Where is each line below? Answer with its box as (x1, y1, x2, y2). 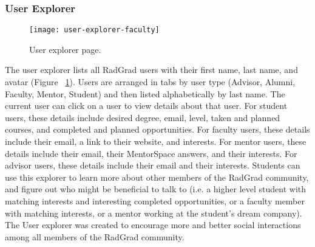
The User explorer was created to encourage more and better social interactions (5, 218, 301, 231)
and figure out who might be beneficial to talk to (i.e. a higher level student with (5, 183, 307, 195)
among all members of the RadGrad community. (5, 230, 185, 243)
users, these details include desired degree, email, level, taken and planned (5, 111, 280, 123)
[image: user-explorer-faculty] (29, 26, 160, 35)
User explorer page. (29, 43, 101, 55)
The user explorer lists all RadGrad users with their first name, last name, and (5, 63, 298, 76)
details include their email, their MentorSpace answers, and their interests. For (5, 147, 297, 159)
